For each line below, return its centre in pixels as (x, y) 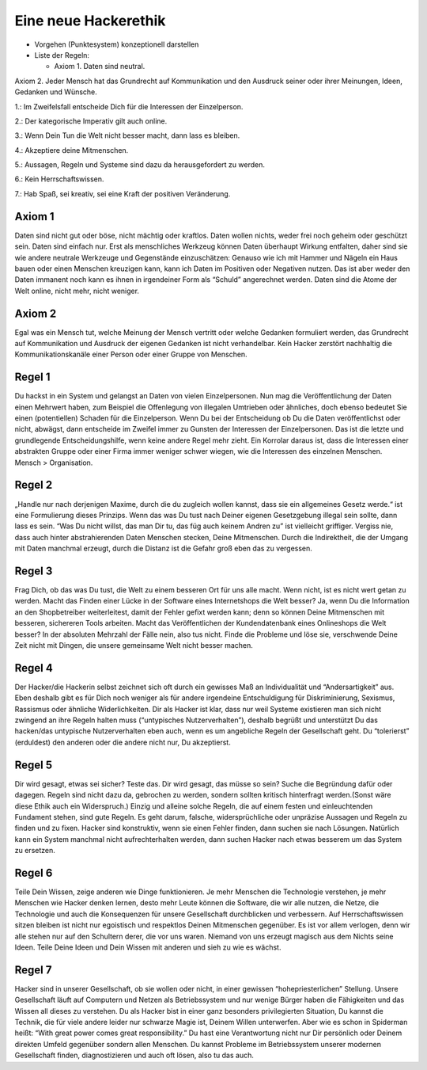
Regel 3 (34, 571)
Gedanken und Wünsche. (56, 92)
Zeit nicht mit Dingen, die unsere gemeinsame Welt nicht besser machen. (134, 645)
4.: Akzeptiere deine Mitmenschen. (72, 150)
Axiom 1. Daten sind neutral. (100, 67)
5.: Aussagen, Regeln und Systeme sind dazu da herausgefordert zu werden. (140, 165)
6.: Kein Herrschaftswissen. (59, 179)
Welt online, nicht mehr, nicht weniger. (77, 291)
